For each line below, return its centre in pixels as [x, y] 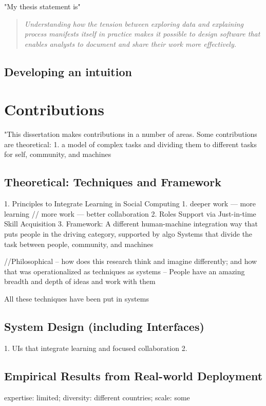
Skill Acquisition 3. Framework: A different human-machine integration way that [131, 224]
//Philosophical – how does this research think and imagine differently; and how [131, 261]
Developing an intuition [68, 71]
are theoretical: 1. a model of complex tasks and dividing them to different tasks [130, 144]
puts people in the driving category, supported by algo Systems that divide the [128, 234]
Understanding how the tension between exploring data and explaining [134, 23]
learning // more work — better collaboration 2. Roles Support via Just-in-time [130, 213]
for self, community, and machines [58, 154]
